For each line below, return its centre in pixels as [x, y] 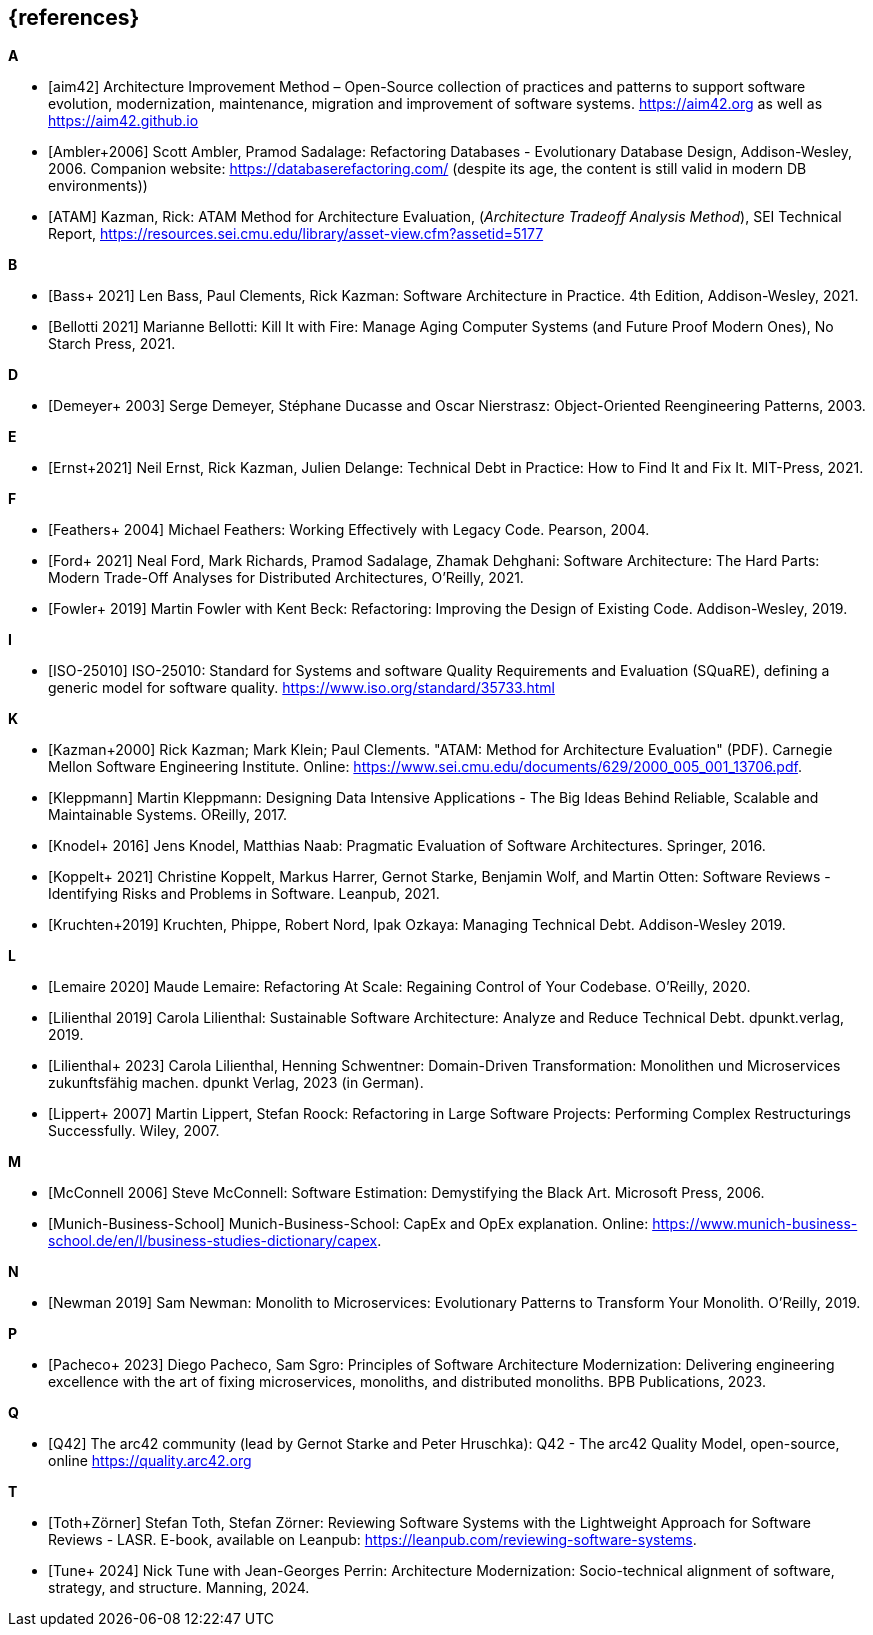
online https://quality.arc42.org [150, 1461]
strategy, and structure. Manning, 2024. [179, 1588]
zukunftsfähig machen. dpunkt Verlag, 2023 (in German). [236, 1083]
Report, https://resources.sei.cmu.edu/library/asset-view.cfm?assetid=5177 [296, 234]
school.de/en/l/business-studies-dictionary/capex [213, 1241]
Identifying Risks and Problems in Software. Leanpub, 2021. [244, 894]
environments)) [98, 186]
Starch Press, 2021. [112, 344]
